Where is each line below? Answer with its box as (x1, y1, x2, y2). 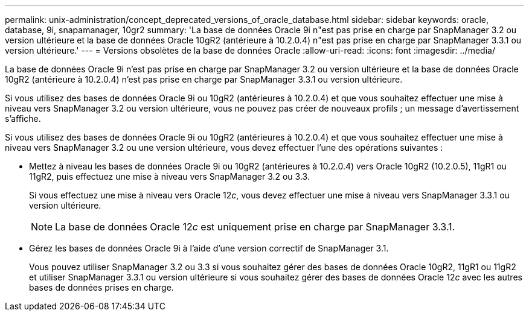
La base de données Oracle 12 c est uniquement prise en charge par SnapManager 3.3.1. (55, 221, 455, 233)
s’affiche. (5, 113, 41, 124)
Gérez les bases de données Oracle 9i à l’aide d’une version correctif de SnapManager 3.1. (29, 243, 389, 253)
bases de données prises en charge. (29, 282, 174, 292)
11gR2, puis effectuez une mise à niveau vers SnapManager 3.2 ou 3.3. (29, 171, 310, 182)
